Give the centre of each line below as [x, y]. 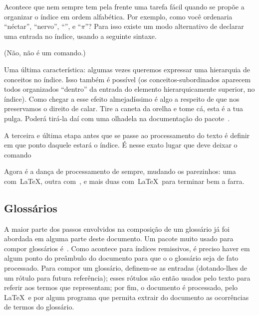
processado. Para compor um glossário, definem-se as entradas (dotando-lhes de [126, 268]
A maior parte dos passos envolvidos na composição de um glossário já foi [117, 229]
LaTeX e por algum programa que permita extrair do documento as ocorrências [127, 297]
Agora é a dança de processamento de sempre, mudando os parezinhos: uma [120, 171]
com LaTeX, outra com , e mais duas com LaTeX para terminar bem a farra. [124, 181]
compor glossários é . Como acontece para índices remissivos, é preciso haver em [127, 248]
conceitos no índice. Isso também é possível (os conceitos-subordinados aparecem [128, 79]
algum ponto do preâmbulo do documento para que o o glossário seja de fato [121, 258]
